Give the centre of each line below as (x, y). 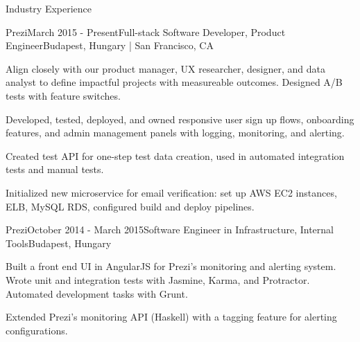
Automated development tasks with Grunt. (97, 293)
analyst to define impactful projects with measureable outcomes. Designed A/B (174, 82)
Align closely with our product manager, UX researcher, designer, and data (165, 68)
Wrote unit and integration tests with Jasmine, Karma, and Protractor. (158, 279)
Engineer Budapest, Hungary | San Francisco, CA (110, 45)
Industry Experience (49, 8)
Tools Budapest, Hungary (59, 243)
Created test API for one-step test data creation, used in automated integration (175, 155)
